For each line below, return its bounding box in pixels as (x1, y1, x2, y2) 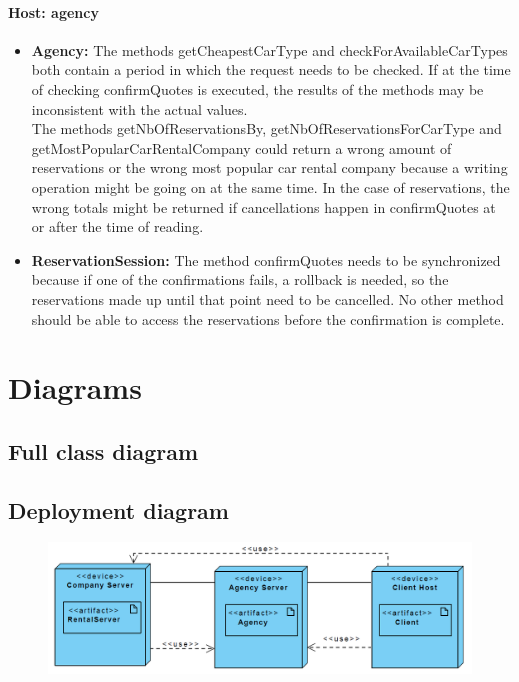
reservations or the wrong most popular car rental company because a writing (31, 157, 508, 178)
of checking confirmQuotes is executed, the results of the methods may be (31, 78, 484, 99)
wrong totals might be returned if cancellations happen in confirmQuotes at (31, 196, 496, 217)
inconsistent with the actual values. (31, 98, 248, 119)
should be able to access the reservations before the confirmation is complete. (31, 308, 505, 329)
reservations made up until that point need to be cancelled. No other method (31, 288, 504, 309)
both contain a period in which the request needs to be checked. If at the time (31, 59, 511, 80)
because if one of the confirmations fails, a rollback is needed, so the (31, 269, 449, 290)
